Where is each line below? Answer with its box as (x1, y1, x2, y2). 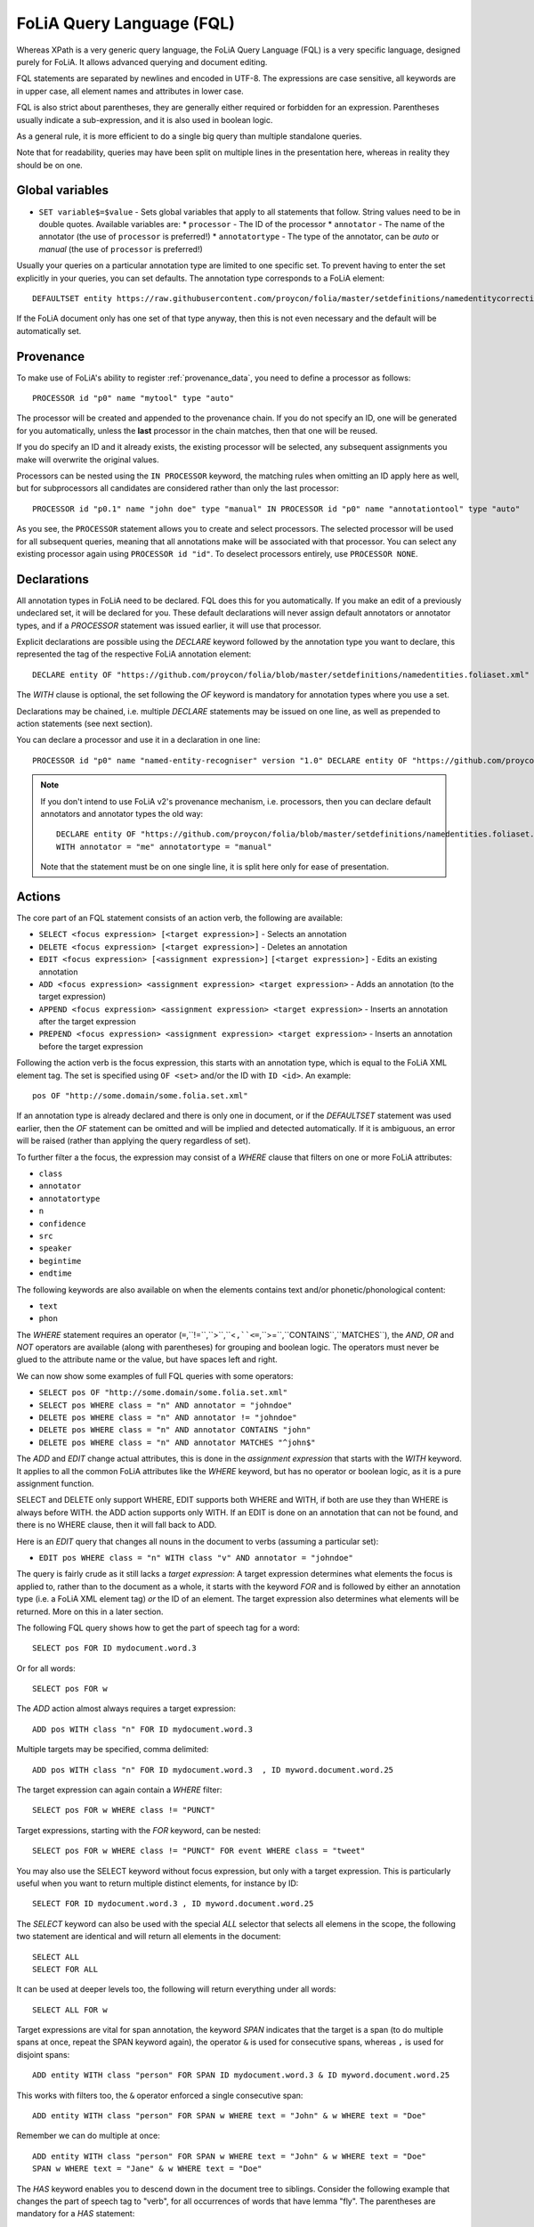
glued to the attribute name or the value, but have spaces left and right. (16, 1354, 278, 1365)
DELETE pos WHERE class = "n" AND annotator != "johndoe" (38, 1413, 297, 1423)
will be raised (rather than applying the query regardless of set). (16, 1136, 251, 1146)
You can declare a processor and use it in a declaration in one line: (16, 735, 261, 746)
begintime (38, 1256, 82, 1266)
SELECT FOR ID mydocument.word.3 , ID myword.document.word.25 (32, 1898, 314, 1909)
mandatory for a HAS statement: (16, 2208, 135, 2219)
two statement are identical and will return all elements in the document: (16, 1931, 281, 1942)
